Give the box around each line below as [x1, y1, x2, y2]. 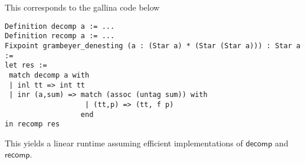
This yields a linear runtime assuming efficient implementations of [5, 136, 243, 149]
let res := [5, 61, 47, 70]
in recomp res [5, 120, 60, 129]
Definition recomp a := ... [5, 32, 115, 41]
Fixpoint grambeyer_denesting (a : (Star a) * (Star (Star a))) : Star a [5, 41, 301, 50]
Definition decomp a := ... [5, 22, 115, 31]
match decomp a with [9, 71, 90, 79]
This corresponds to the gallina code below [5, 1, 160, 13]
